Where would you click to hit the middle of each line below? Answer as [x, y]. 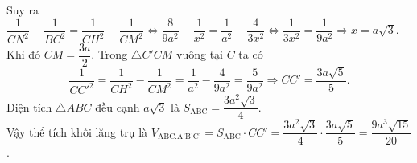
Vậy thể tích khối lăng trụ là [77, 131]
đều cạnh [118, 106]
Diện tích [29, 106]
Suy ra [23, 10]
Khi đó [24, 54]
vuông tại [200, 54]
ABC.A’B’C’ [179, 137]
